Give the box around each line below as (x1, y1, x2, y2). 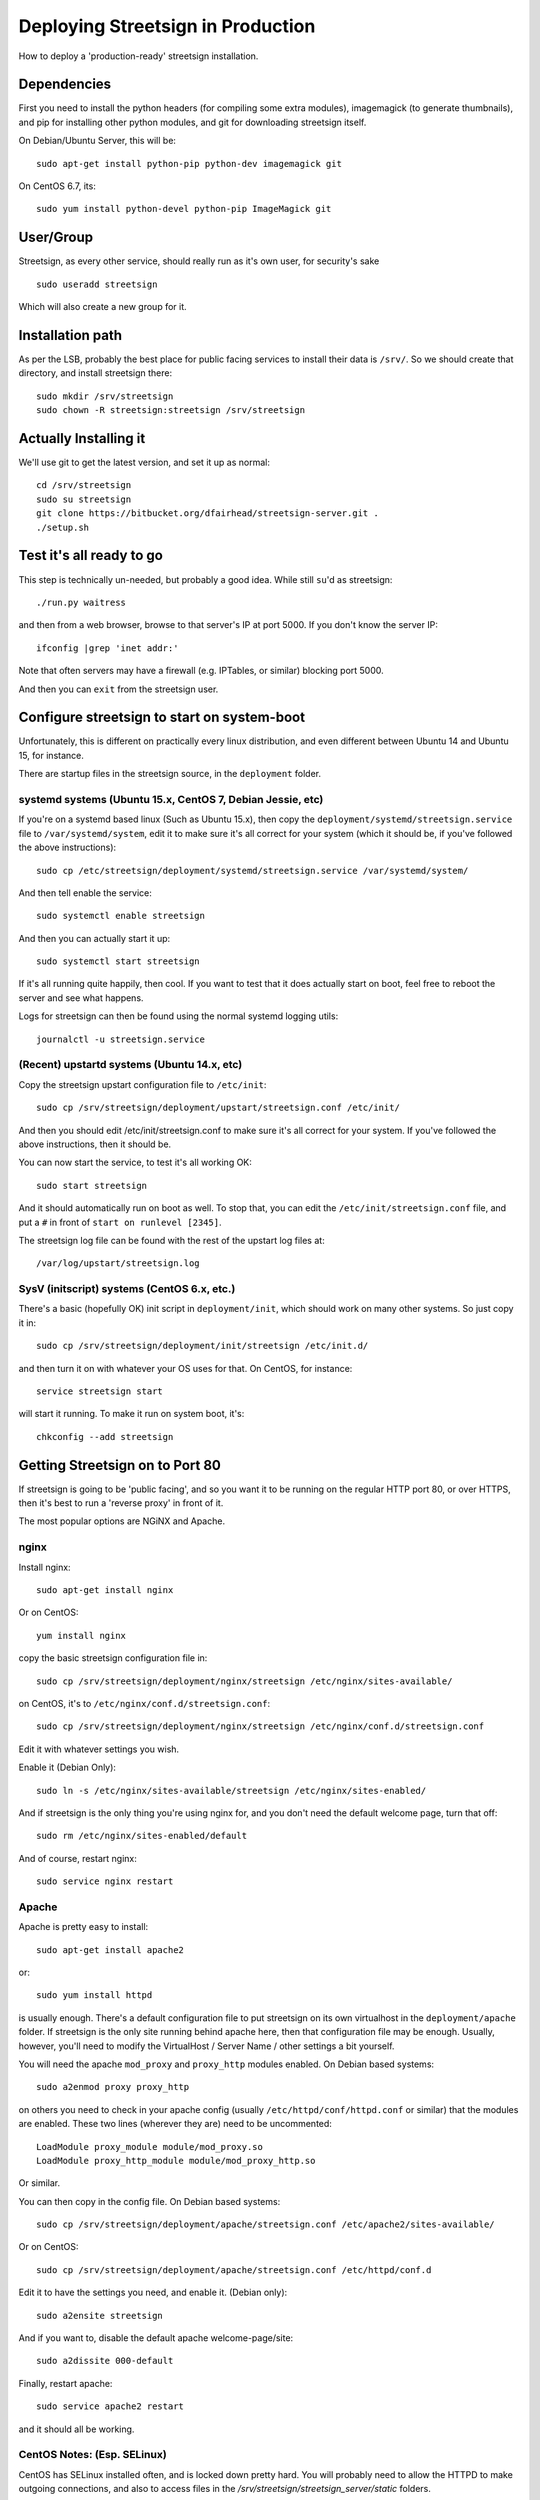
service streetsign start (36, 1385, 164, 1397)
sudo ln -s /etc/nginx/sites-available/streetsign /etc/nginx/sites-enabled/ (36, 1785, 427, 1796)
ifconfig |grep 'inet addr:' (36, 642, 179, 654)
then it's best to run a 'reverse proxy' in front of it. (18, 1497, 224, 1509)
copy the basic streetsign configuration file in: (18, 1652, 208, 1664)
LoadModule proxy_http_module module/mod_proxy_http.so (36, 2155, 316, 2166)
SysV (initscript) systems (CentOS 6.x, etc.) (18, 1282, 236, 1296)
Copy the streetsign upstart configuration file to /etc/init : (18, 1078, 267, 1090)
